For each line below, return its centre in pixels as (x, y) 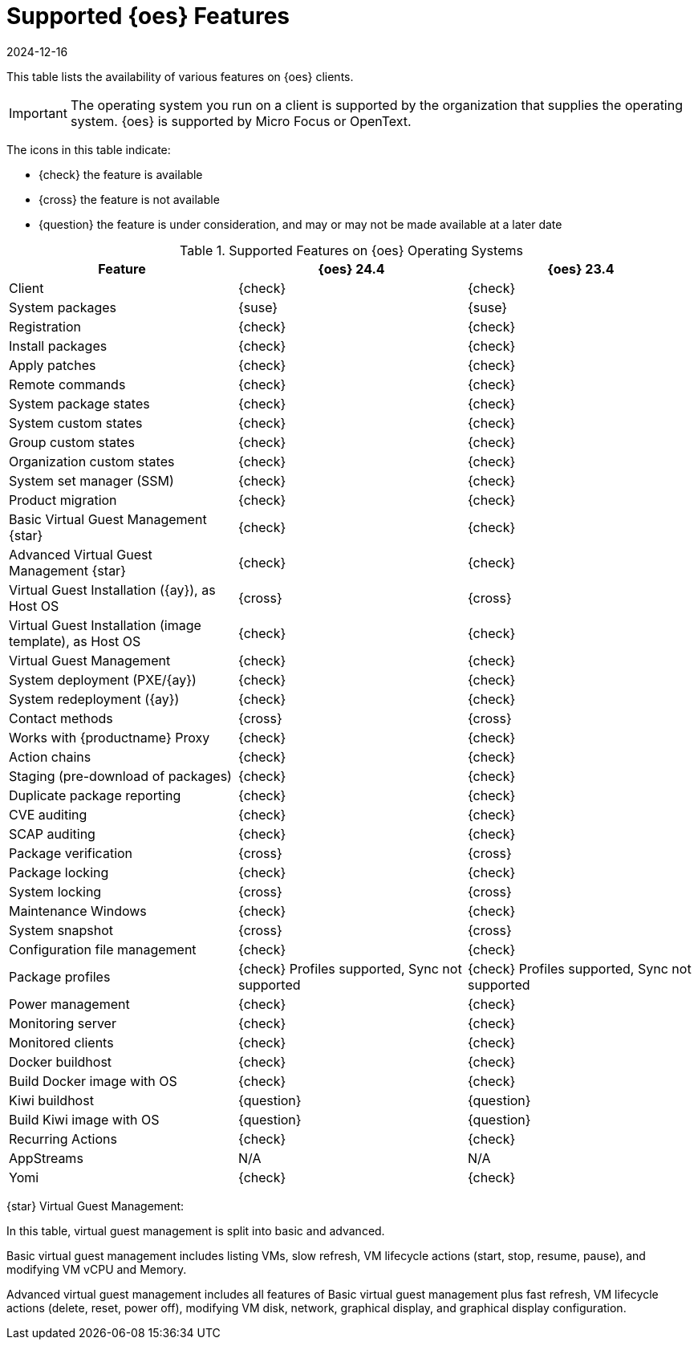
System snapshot (61, 930)
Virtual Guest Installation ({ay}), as (112, 590)
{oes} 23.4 (581, 268)
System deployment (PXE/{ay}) (103, 679)
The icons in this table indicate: (89, 149)
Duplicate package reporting (95, 795)
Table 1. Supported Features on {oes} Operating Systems (351, 250)
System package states (79, 403)
